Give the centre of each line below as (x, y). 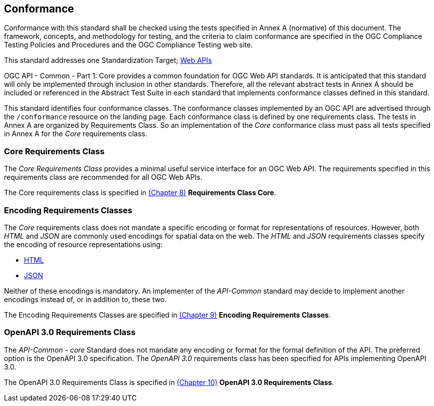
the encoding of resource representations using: (83, 244)
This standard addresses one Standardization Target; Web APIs (108, 60)
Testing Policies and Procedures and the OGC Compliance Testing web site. (128, 45)
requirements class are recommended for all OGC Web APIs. (103, 177)
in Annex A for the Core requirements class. (76, 134)
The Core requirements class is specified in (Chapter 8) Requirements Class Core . (140, 193)
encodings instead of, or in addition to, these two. (85, 299)
